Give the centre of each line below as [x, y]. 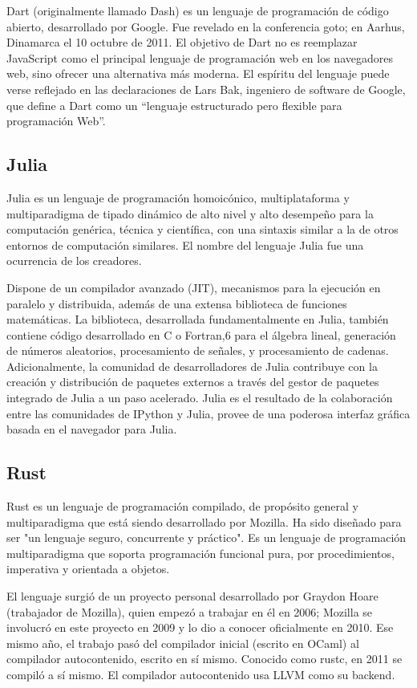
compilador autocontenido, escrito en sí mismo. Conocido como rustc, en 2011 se [204, 659]
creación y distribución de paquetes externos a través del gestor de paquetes [193, 382]
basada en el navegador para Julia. [92, 429]
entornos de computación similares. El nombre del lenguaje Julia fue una [185, 244]
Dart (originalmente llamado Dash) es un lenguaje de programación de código [198, 10]
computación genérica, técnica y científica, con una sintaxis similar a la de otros [202, 229]
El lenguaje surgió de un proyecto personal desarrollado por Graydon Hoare [192, 596]
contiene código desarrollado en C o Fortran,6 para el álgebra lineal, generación [201, 334]
